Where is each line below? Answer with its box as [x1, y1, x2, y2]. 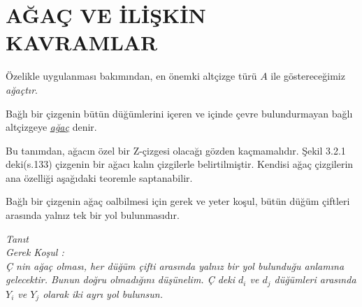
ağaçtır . [6, 82, 38, 97]
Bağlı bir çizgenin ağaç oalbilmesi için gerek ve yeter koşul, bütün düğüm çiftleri [6, 194, 350, 208]
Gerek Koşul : [6, 245, 64, 259]
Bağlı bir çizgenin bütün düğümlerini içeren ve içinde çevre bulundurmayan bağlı [6, 106, 353, 120]
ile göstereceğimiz [270, 69, 345, 83]
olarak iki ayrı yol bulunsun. [43, 286, 164, 301]
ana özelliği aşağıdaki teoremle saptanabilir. [6, 170, 193, 185]
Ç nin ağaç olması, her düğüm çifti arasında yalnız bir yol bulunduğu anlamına [6, 258, 345, 273]
